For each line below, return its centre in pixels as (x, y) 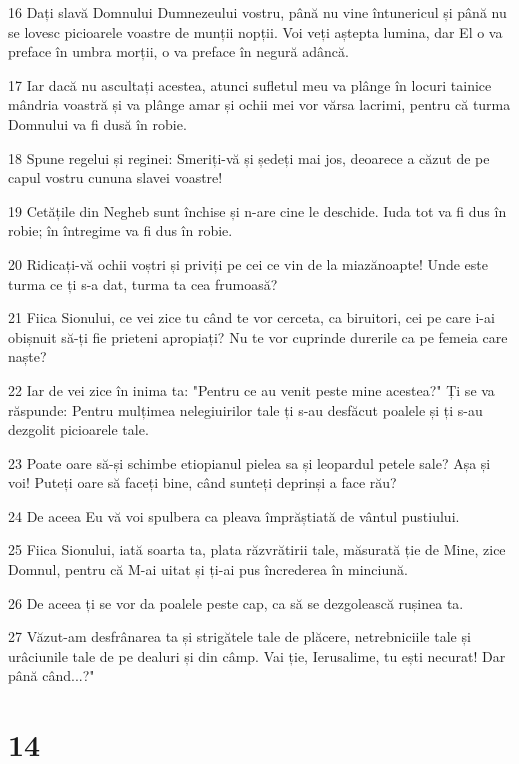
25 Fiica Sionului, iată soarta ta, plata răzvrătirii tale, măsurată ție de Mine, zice (257, 549)
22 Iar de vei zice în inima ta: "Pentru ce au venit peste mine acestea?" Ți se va (251, 389)
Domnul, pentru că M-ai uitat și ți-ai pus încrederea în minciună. (208, 569)
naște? (27, 356)
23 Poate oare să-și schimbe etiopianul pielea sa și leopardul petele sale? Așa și (249, 462)
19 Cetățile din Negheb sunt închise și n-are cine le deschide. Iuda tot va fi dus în (257, 210)
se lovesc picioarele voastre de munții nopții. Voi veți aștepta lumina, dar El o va (255, 31)
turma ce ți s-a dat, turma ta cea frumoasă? (143, 283)
